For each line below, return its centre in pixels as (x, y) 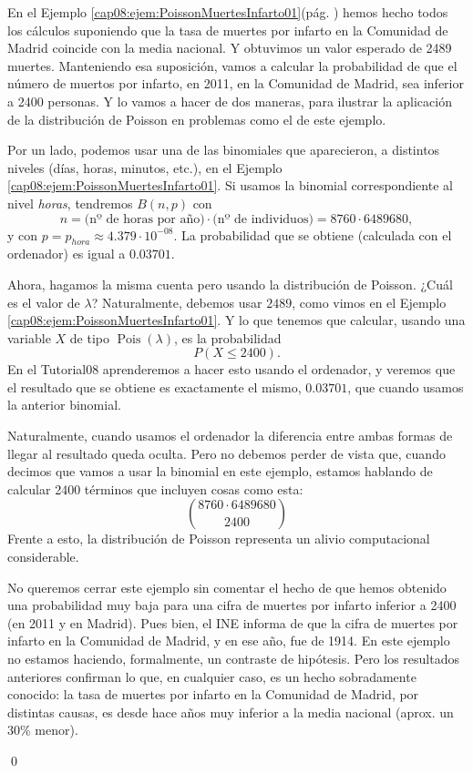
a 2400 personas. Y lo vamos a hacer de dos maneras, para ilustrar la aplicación (230, 101)
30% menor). (43, 730)
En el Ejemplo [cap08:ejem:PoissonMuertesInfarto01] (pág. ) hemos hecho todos (228, 12)
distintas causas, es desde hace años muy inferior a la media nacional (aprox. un (231, 712)
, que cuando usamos (406, 386)
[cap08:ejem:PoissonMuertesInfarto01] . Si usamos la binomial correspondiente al (230, 185)
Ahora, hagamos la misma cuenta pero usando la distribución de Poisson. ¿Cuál (230, 284)
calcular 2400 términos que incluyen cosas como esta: (155, 488)
